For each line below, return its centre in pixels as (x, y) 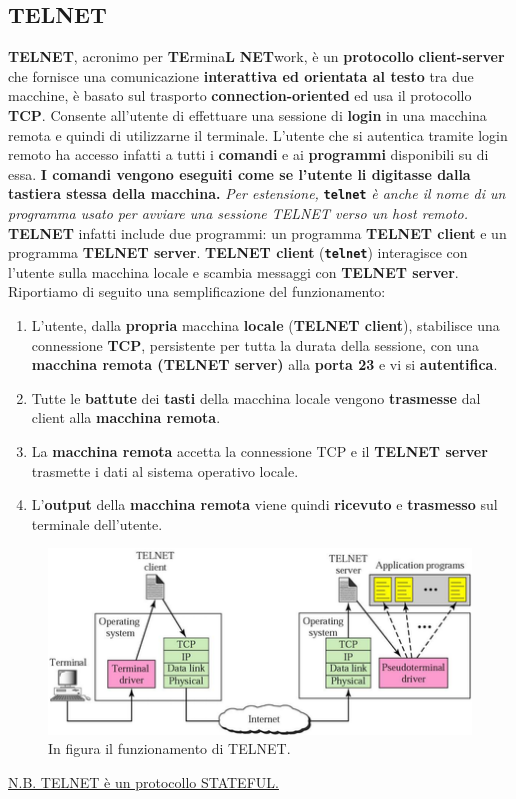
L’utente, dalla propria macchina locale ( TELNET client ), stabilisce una (265, 325)
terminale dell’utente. (97, 523)
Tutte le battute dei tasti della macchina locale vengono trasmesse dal (256, 397)
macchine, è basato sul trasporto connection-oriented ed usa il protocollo (240, 95)
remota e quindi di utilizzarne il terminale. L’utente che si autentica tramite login (258, 134)
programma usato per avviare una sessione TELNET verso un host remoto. (238, 213)
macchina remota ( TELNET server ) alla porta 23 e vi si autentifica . (264, 364)
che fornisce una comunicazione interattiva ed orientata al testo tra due (241, 75)
